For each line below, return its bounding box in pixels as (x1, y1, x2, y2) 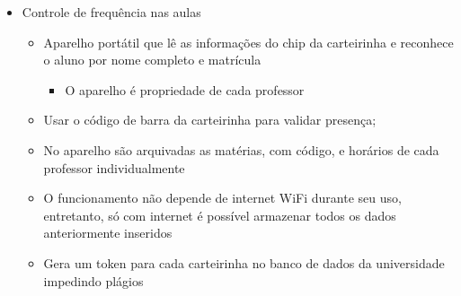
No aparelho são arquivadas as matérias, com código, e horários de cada (43, 140, 439, 159)
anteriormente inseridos (43, 223, 173, 242)
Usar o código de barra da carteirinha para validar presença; (43, 110, 377, 129)
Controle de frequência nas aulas (22, 3, 201, 21)
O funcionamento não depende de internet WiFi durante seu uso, (43, 188, 402, 207)
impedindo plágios (43, 271, 144, 290)
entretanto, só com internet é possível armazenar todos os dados (43, 205, 396, 224)
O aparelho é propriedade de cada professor (65, 80, 305, 99)
